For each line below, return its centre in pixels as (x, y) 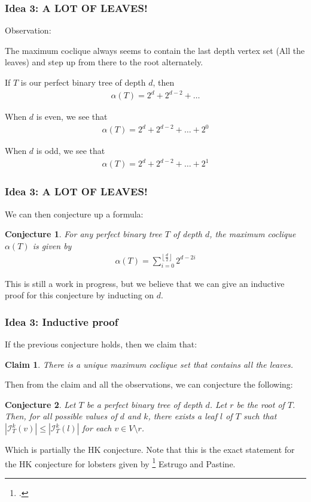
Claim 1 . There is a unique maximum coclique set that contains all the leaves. (149, 364)
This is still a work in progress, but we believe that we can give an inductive (145, 283)
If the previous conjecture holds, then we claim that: (101, 344)
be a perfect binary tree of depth (144, 404)
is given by (52, 245)
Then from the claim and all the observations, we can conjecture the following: (149, 384)
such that (260, 416)
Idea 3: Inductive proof (62, 321)
